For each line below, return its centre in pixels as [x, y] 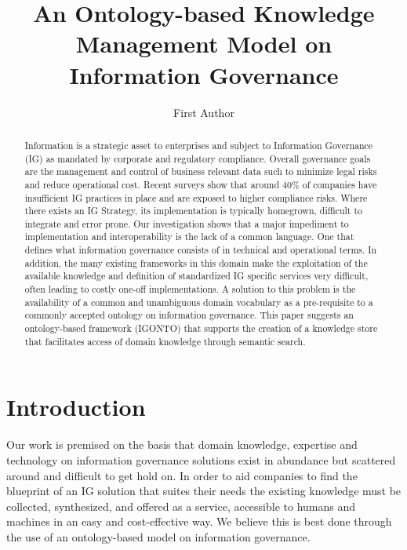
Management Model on [204, 44]
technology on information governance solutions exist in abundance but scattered [201, 459]
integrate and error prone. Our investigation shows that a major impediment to [187, 223]
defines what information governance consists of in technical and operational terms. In [201, 250]
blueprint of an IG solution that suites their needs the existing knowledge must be [204, 491]
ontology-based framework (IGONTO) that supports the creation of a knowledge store [201, 328]
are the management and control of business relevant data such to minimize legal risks [201, 171]
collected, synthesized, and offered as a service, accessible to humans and [181, 506]
